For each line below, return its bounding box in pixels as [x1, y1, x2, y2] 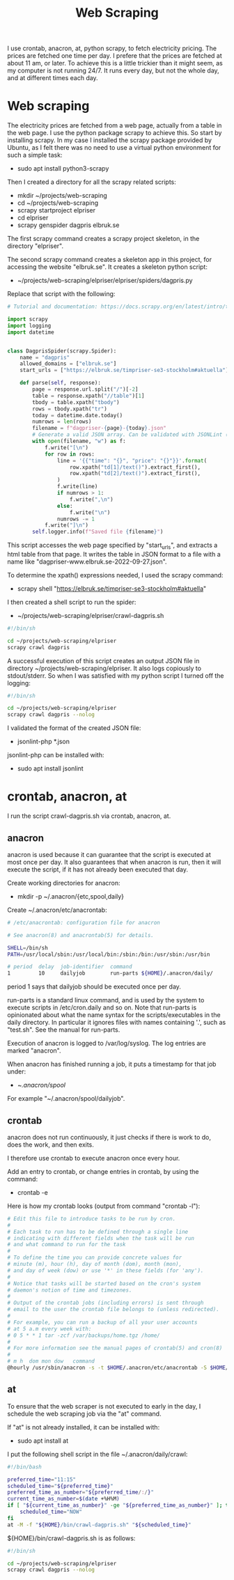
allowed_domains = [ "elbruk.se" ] [19, 360, 117, 367]
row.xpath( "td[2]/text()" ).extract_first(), [69, 470, 201, 477]
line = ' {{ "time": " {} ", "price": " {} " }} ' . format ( [56, 457, 208, 464]
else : [56, 502, 73, 509]
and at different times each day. [7, 74, 99, 82]
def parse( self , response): [19, 380, 101, 387]
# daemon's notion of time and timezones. [7, 1287, 132, 1294]
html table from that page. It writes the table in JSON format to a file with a [7, 550, 221, 558]
